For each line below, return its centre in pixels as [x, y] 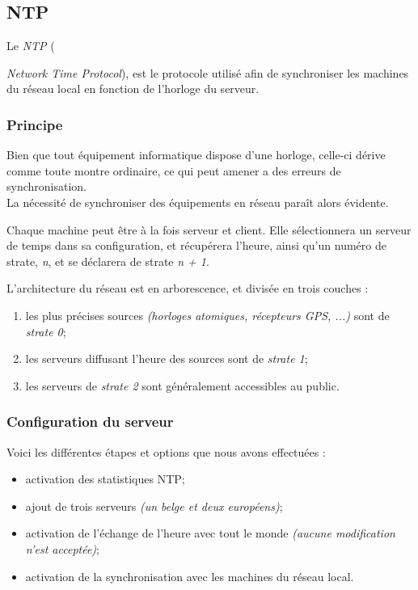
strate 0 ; [46, 331]
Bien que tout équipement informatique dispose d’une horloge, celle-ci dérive [196, 155]
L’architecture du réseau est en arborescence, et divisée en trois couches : [188, 288]
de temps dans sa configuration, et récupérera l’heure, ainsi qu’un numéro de [196, 245]
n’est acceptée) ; [63, 548]
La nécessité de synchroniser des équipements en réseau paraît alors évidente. [198, 202]
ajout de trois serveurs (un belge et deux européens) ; [154, 506]
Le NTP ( [31, 46]
